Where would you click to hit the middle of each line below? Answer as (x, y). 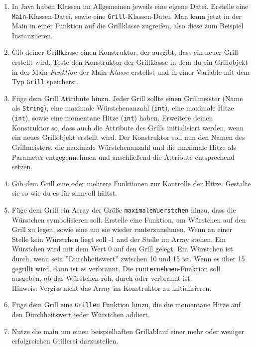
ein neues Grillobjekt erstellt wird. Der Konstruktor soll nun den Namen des (128, 137)
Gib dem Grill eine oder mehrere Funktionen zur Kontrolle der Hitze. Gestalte (131, 183)
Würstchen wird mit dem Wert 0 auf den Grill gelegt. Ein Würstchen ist (122, 249)
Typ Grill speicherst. (45, 81)
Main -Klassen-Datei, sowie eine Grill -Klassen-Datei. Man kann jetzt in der (127, 16)
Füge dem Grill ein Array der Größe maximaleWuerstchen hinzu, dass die (124, 209)
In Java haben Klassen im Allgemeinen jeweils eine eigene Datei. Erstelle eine (130, 6)
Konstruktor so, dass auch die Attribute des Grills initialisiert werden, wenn (128, 127)
